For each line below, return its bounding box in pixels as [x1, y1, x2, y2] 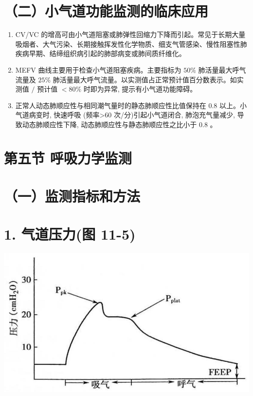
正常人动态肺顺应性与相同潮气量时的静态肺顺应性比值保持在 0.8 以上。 [15, 100, 240, 110]
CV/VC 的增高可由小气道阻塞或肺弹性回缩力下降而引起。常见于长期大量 [15, 29, 246, 39]
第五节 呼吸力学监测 [4, 148, 132, 168]
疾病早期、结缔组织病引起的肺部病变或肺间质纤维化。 [15, 48, 186, 58]
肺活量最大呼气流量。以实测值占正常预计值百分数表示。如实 [53, 74, 244, 84]
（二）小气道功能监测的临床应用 [4, 1, 209, 21]
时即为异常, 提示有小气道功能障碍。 [83, 84, 197, 94]
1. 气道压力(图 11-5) [4, 224, 136, 244]
